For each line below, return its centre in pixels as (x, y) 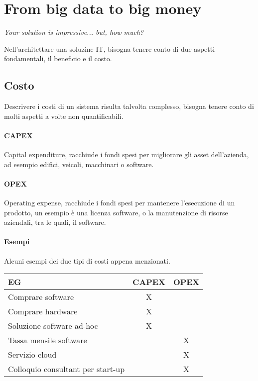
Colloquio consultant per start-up (66, 369)
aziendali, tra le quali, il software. (55, 222)
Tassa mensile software (48, 340)
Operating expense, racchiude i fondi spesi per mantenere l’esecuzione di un (120, 203)
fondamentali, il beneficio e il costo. (58, 58)
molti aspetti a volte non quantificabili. (64, 116)
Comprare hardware (43, 311)
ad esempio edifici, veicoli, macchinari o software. (79, 164)
